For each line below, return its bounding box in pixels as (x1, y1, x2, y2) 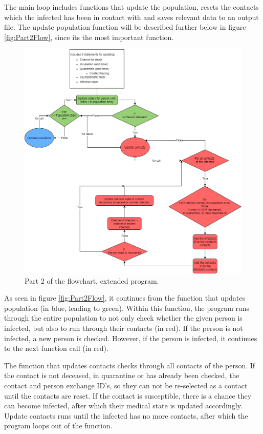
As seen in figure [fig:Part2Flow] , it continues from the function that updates (4, 292, 246, 303)
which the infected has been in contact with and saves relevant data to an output (4, 11, 259, 22)
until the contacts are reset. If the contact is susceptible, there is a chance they (4, 390, 252, 401)
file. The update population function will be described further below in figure (4, 22, 246, 32)
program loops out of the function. (4, 420, 113, 431)
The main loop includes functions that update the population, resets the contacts (4, 2, 259, 12)
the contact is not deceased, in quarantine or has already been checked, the (4, 370, 239, 381)
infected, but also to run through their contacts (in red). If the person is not (4, 323, 243, 333)
